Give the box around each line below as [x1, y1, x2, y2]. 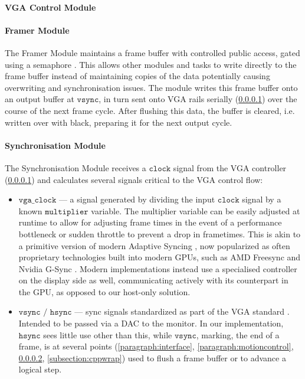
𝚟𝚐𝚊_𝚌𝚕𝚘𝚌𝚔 [18, 196, 57, 205]
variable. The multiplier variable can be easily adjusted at [91, 204, 300, 217]
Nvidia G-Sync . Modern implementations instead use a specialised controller [18, 262, 297, 275]
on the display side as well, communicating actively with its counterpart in [18, 274, 288, 286]
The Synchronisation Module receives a [5, 161, 146, 174]
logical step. [18, 363, 62, 375]
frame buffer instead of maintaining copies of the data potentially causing [5, 70, 270, 82]
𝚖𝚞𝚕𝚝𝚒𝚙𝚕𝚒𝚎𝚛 [45, 207, 88, 216]
